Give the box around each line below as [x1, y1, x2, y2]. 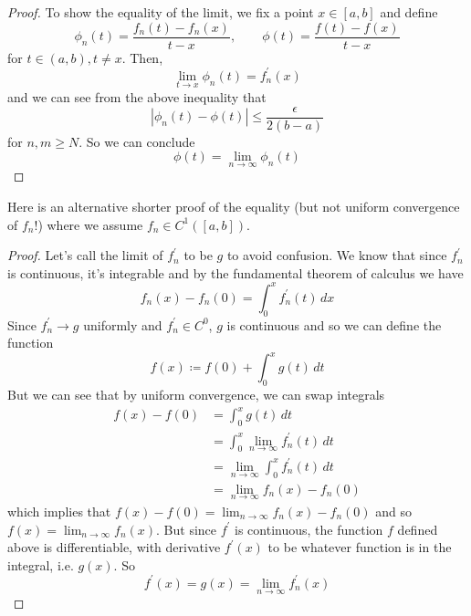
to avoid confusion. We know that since [226, 245, 447, 265]
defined [397, 519, 438, 538]
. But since [156, 519, 217, 538]
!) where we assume [34, 214, 143, 234]
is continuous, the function [235, 519, 383, 538]
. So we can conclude [78, 131, 195, 151]
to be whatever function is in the [267, 538, 452, 557]
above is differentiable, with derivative [7, 538, 221, 557]
